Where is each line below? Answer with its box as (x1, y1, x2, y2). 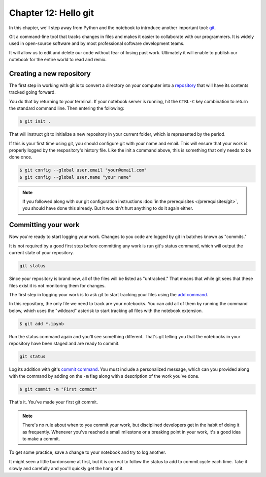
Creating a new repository (9, 69, 91, 78)
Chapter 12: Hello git (9, 7, 94, 18)
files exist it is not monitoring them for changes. (9, 282, 106, 288)
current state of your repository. (9, 250, 74, 256)
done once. (9, 154, 33, 160)
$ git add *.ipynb (19, 321, 64, 326)
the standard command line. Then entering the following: (9, 105, 124, 111)
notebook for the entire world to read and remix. (9, 57, 107, 63)
